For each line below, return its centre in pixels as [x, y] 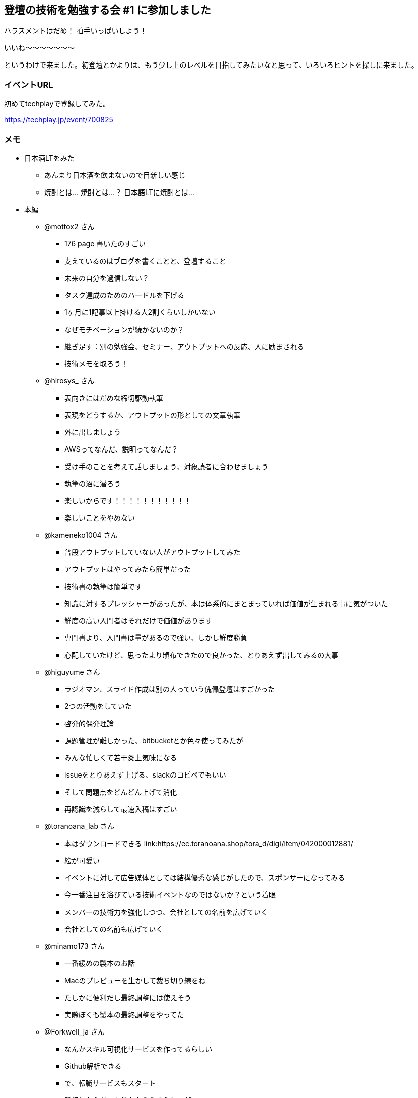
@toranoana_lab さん [79, 826]
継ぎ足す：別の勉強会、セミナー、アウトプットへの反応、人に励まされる [184, 346]
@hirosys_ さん [69, 380]
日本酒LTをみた [49, 158]
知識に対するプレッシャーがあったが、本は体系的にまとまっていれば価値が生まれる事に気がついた [226, 603]
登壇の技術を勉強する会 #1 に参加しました [108, 10]
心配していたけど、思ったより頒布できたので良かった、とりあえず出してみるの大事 [202, 655]
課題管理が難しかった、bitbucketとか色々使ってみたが [154, 740]
